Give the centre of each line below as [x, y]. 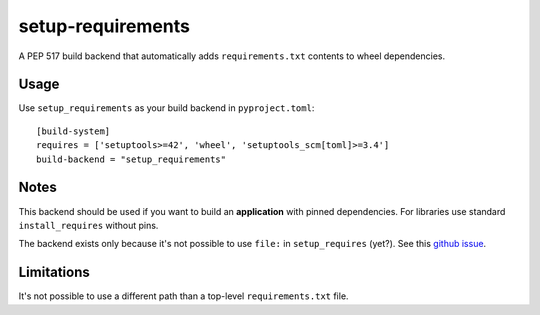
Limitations [54, 272]
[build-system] [73, 131]
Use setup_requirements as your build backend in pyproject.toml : [166, 108]
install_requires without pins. [88, 225]
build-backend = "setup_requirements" [131, 159]
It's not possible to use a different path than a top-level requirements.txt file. [183, 296]
